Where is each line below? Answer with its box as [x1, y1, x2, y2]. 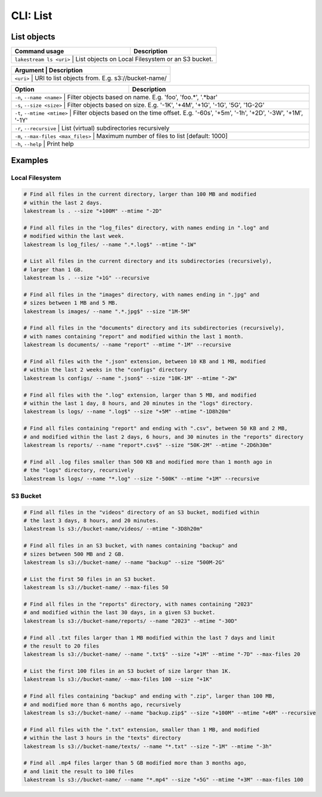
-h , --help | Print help [14, 140, 74, 148]
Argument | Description [14, 66, 83, 75]
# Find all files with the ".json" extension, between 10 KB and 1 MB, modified [23, 358, 266, 365]
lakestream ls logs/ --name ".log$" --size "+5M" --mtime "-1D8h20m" [23, 408, 231, 415]
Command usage [14, 47, 64, 56]
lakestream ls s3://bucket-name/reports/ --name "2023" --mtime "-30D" [23, 617, 238, 624]
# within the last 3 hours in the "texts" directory [23, 735, 181, 741]
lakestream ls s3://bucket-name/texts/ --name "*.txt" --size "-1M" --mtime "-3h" [23, 743, 273, 750]
